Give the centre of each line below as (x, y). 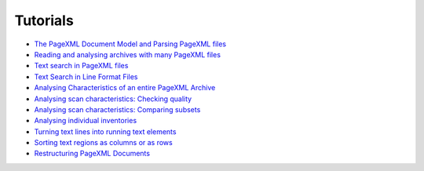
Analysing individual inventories (86, 121)
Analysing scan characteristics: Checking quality (113, 99)
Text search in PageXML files (81, 66)
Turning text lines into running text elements (105, 131)
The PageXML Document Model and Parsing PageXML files (130, 44)
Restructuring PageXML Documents (92, 154)
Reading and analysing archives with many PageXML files (128, 54)
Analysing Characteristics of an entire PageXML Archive (125, 88)
